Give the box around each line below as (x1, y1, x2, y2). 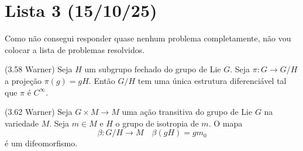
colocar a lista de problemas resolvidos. (5, 43, 145, 55)
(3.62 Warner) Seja (5, 106, 73, 118)
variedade (5, 117, 39, 129)
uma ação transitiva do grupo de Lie (122, 106, 253, 118)
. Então (88, 74, 115, 86)
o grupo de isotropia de (115, 117, 199, 129)
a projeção (5, 74, 42, 86)
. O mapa (208, 117, 243, 129)
